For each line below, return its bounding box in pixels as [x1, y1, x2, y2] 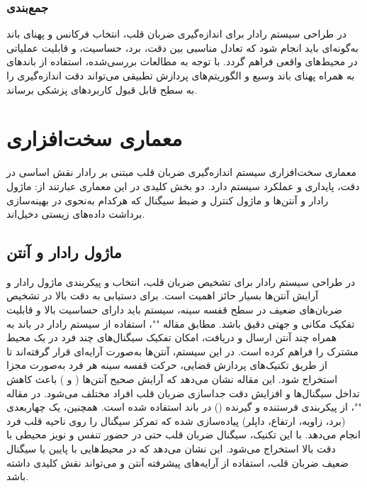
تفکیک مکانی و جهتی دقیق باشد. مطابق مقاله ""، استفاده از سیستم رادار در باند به [6, 316, 355, 331]
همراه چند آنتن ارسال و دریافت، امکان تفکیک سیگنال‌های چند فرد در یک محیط [6, 330, 337, 345]
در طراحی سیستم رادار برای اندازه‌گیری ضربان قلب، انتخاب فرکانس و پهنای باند [6, 26, 346, 41]
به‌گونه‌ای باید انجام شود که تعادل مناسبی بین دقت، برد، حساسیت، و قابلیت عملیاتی [6, 40, 358, 55]
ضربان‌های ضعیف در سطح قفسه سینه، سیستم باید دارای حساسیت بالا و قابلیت [6, 302, 342, 317]
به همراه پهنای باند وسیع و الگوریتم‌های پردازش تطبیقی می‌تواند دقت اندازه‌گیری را [6, 68, 355, 82]
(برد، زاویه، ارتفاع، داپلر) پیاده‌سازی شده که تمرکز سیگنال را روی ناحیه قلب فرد [6, 413, 346, 428]
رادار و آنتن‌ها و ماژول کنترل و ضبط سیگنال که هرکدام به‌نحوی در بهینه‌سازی [6, 192, 329, 207]
